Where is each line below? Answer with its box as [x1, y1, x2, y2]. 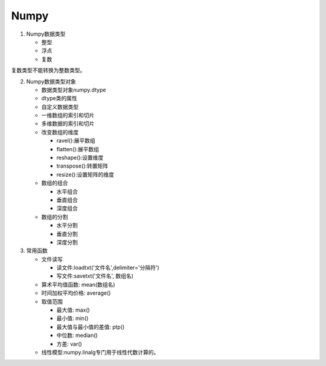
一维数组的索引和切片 [41, 112, 95, 119]
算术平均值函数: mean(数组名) [41, 281, 115, 288]
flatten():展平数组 [56, 145, 100, 152]
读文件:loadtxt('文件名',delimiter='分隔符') [56, 264, 159, 272]
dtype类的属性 [41, 94, 78, 102]
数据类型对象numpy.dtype [41, 86, 106, 93]
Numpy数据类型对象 [26, 77, 77, 85]
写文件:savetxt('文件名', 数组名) [56, 272, 134, 279]
